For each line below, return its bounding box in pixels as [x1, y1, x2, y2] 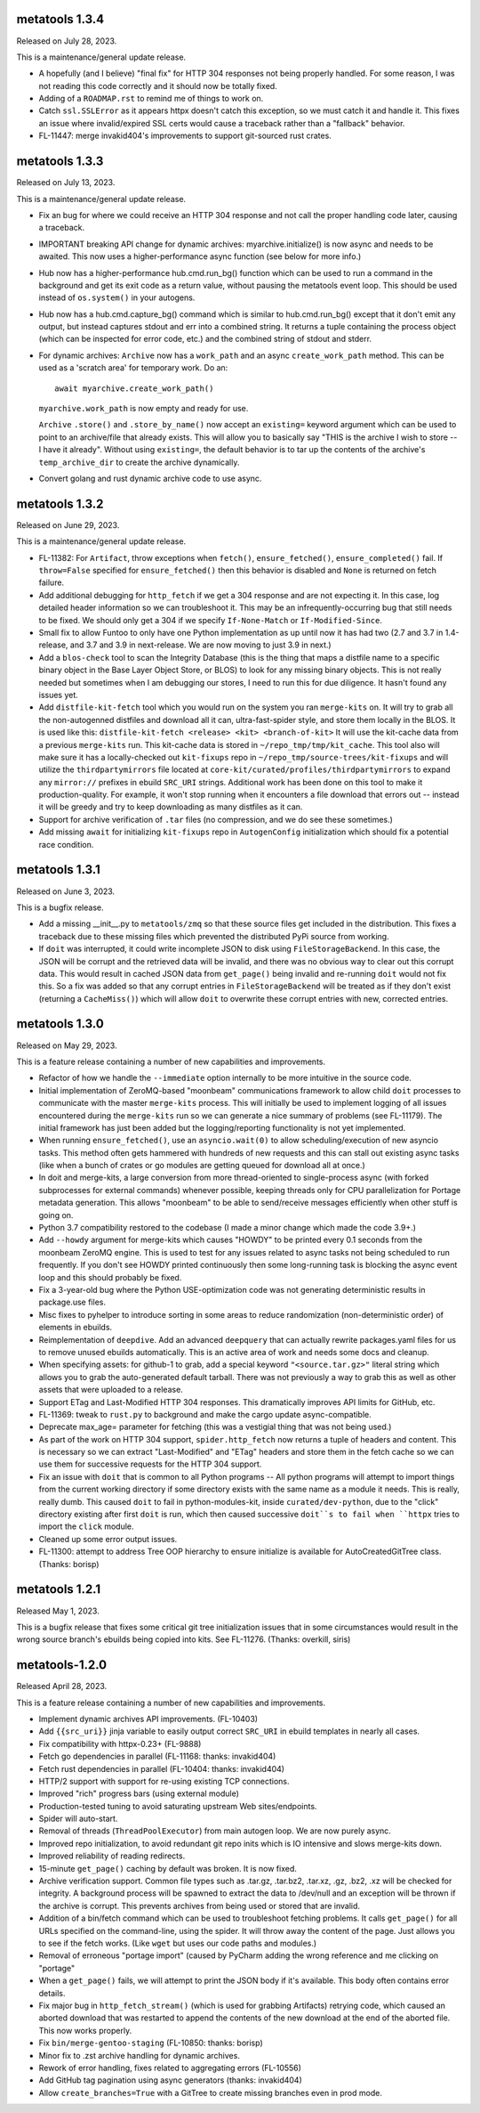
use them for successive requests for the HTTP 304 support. [38, 1459, 262, 1469]
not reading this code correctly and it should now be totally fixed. [38, 80, 277, 91]
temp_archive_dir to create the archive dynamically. [38, 457, 240, 467]
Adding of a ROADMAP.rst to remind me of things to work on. [38, 93, 264, 104]
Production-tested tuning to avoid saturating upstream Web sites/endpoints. [38, 1800, 317, 1811]
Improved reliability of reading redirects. [38, 1850, 186, 1861]
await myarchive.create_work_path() [54, 383, 214, 394]
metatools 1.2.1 [16, 1581, 101, 1597]
